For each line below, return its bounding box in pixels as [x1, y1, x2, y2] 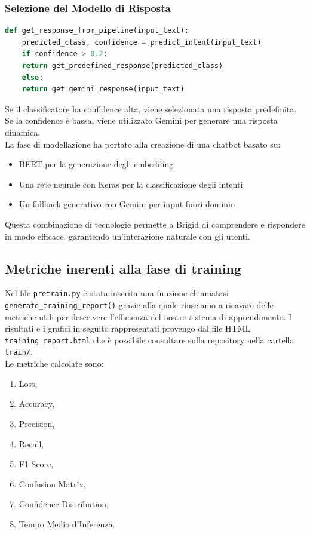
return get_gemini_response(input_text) [22, 85, 185, 94]
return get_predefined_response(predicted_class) [22, 62, 223, 70]
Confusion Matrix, [19, 477, 86, 490]
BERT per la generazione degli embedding [19, 158, 174, 170]
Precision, [19, 417, 55, 429]
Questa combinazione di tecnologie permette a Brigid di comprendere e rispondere [5, 217, 306, 230]
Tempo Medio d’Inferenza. [19, 517, 115, 530]
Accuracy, [19, 397, 54, 410]
